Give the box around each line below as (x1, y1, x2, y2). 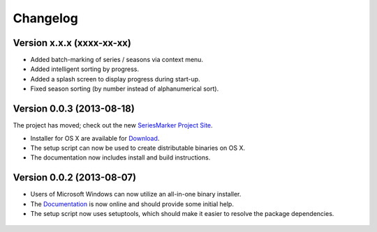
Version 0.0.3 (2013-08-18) (13, 103, 135, 115)
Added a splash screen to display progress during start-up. (30, 75, 200, 83)
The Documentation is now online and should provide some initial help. (30, 199, 234, 208)
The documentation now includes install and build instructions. (30, 153, 211, 162)
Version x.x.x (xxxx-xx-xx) (13, 37, 132, 49)
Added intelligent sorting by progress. (30, 65, 140, 73)
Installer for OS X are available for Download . (30, 134, 160, 142)
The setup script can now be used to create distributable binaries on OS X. (30, 144, 246, 152)
